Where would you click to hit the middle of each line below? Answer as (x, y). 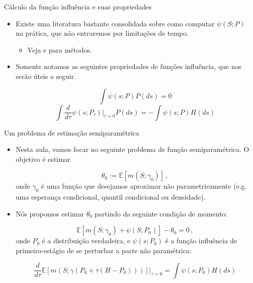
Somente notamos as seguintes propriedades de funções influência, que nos (128, 66)
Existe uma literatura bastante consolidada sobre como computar (115, 23)
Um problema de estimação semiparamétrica (72, 132)
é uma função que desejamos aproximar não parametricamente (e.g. (144, 186)
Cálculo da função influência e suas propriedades (78, 6)
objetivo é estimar (43, 159)
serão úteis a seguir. (46, 76)
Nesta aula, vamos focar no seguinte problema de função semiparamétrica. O (132, 149)
